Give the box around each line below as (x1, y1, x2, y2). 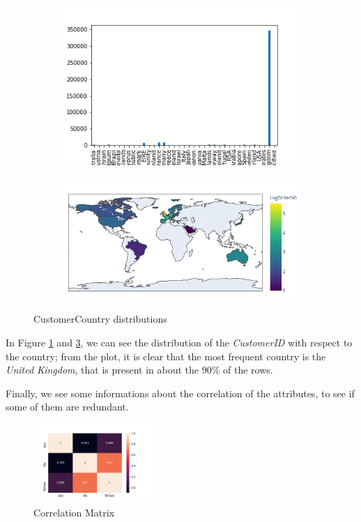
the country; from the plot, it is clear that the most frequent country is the (6, 348, 326, 363)
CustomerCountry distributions (33, 312, 167, 326)
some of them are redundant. (6, 399, 129, 414)
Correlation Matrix (33, 505, 115, 519)
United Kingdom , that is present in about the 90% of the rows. (6, 362, 273, 377)
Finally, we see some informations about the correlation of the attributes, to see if (6, 385, 355, 400)
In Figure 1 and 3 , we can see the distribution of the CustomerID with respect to (6, 335, 353, 350)
